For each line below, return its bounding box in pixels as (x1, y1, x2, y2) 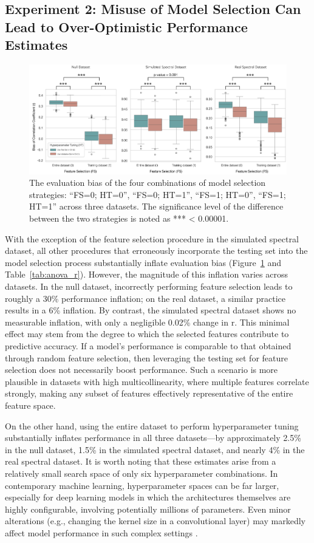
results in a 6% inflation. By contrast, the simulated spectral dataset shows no (5, 304, 296, 316)
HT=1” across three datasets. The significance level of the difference (29, 200, 284, 213)
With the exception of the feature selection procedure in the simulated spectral (5, 232, 299, 245)
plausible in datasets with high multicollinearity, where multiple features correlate (5, 375, 309, 388)
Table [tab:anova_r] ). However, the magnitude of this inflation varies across (5, 268, 288, 281)
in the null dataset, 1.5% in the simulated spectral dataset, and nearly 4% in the (5, 443, 305, 456)
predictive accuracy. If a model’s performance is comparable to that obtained (5, 340, 292, 352)
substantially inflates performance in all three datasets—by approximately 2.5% (5, 431, 301, 444)
